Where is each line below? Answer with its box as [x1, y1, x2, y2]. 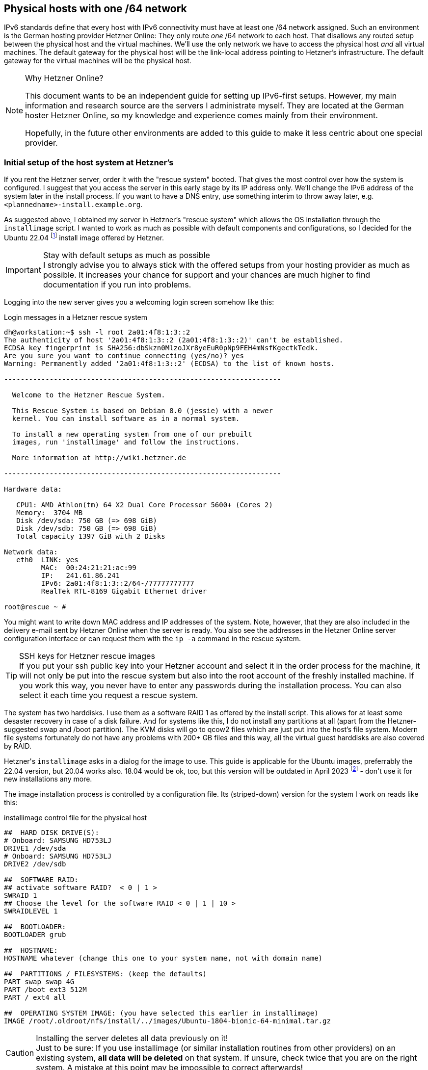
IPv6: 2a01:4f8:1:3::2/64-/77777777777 [41, 579, 194, 587]
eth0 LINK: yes [16, 555, 79, 564]
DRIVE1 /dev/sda [4, 844, 66, 853]
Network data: [4, 548, 58, 556]
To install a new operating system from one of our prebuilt [12, 430, 252, 438]
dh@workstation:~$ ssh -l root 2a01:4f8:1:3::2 [4, 328, 190, 336]
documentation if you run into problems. [43, 279, 191, 289]
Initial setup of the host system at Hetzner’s [4, 157, 174, 167]
